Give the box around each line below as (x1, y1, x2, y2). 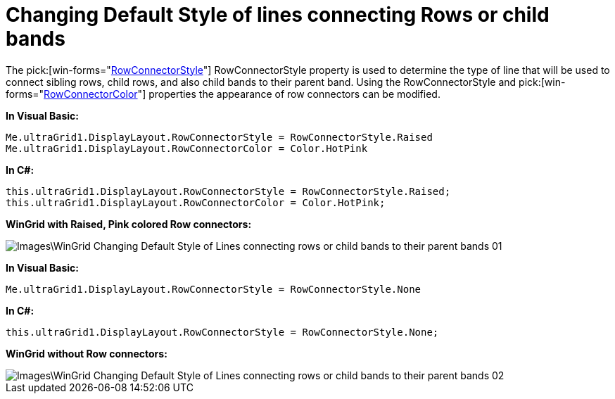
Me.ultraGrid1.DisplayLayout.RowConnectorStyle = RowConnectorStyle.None (6, 283, 421, 295)
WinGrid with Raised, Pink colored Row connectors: (6, 217, 252, 230)
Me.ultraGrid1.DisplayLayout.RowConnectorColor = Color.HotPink (6, 142, 368, 154)
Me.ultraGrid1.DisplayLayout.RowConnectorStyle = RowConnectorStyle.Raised (6, 131, 433, 143)
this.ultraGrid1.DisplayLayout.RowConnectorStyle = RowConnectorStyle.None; (6, 326, 439, 338)
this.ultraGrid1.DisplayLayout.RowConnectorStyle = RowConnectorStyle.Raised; (6, 185, 451, 197)
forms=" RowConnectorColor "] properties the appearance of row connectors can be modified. (6, 87, 440, 100)
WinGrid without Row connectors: (6, 347, 167, 360)
